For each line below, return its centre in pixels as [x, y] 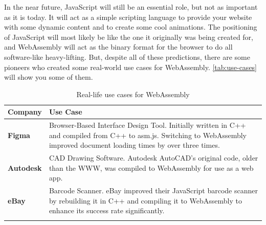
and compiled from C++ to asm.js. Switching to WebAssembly [148, 135]
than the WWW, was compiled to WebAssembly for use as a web [151, 167]
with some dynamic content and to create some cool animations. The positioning [131, 27]
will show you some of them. [49, 77]
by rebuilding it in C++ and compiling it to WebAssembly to [145, 200]
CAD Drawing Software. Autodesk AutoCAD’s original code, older [153, 158]
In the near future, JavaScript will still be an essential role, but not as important [131, 7]
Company [25, 112]
